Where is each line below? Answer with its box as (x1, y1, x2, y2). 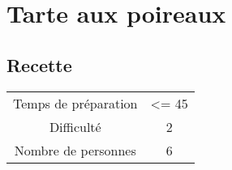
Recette (6, 52, 72, 77)
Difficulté (49, 117, 101, 136)
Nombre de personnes (14, 140, 136, 159)
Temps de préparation (13, 93, 138, 113)
